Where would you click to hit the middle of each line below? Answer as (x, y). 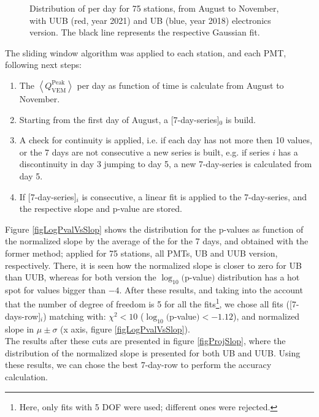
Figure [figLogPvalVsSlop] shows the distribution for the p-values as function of (154, 229)
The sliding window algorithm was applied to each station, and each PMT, (146, 52)
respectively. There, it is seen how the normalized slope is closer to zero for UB (153, 265)
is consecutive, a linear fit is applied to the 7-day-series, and (194, 196)
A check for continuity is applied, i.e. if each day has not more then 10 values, (166, 140)
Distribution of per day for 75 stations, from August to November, (154, 8)
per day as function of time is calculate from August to (180, 85)
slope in (20, 329)
